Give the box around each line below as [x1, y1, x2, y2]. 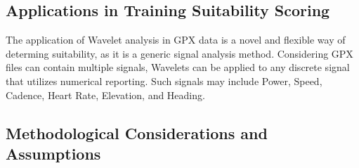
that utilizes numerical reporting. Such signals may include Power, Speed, [6, 73, 322, 88]
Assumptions [6, 142, 101, 164]
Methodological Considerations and [6, 122, 268, 143]
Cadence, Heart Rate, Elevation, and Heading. [6, 87, 205, 102]
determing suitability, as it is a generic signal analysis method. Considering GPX [6, 46, 353, 60]
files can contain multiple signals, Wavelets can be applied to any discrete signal [6, 60, 350, 75]
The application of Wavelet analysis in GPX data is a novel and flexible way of [6, 32, 346, 47]
